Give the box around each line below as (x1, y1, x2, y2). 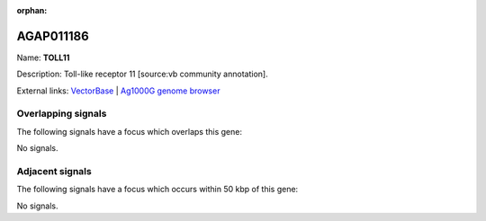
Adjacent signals (16, 164, 92, 177)
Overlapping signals (16, 108, 107, 120)
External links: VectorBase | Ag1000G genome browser (16, 85, 220, 96)
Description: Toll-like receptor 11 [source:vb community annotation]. (16, 68, 269, 80)
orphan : (16, 5, 48, 15)
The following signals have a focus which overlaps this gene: (16, 126, 243, 137)
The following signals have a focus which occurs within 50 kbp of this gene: (16, 184, 299, 195)
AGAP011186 (16, 28, 89, 44)
